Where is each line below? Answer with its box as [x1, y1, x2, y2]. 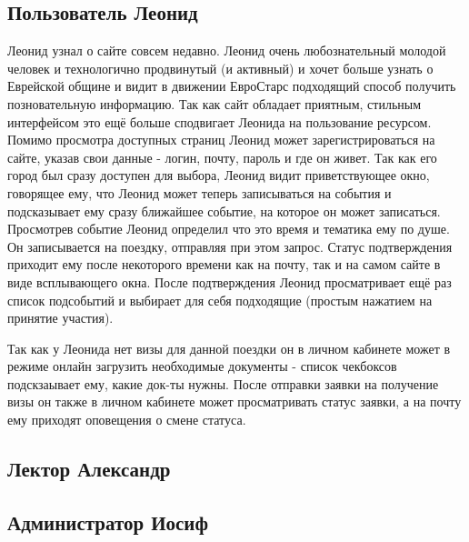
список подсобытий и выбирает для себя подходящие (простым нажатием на [7, 290, 433, 309]
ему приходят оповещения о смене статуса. [7, 410, 246, 429]
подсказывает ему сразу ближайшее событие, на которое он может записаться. [7, 201, 441, 220]
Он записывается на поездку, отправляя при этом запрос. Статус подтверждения [7, 236, 453, 256]
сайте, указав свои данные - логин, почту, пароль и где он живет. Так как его [7, 147, 437, 166]
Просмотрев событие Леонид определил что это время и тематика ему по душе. [7, 219, 450, 238]
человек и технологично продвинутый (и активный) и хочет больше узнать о [7, 58, 434, 77]
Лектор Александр [7, 455, 171, 483]
